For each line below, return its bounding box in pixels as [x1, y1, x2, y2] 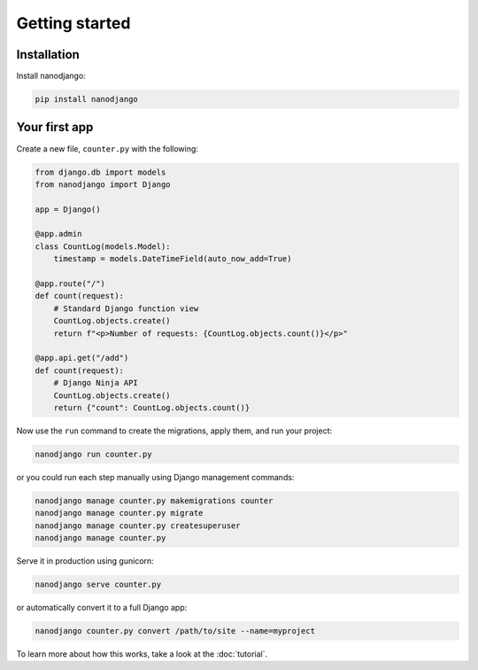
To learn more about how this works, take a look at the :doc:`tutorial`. [16, 648, 268, 659]
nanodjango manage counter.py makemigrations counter [35, 495, 274, 505]
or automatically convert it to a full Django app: [16, 603, 188, 613]
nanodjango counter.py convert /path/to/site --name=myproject [35, 626, 316, 635]
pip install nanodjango [35, 94, 139, 105]
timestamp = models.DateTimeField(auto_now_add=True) [53, 253, 292, 264]
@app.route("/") [35, 279, 106, 289]
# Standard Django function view [53, 303, 199, 314]
